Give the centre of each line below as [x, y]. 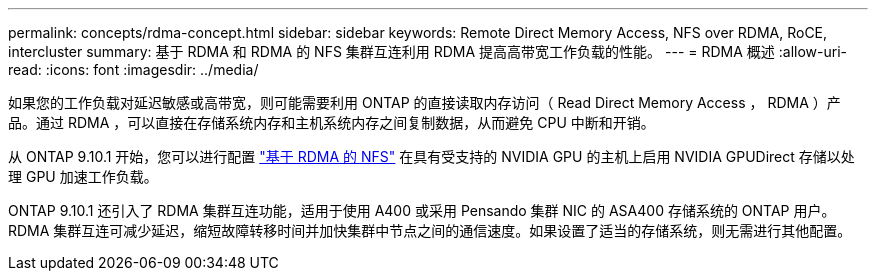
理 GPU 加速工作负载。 [83, 176]
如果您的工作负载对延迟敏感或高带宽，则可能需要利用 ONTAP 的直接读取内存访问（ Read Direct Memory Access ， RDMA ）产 [424, 102]
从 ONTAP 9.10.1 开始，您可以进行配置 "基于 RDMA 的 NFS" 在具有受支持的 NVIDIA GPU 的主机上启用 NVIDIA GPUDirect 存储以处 [431, 156]
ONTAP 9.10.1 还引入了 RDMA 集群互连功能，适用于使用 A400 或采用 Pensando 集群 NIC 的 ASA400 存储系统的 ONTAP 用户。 [422, 210]
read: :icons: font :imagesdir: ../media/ [133, 69]
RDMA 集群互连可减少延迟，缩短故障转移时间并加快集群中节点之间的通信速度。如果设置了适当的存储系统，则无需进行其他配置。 [430, 230]
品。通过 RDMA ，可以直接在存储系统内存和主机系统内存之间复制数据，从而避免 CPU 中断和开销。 [331, 122]
